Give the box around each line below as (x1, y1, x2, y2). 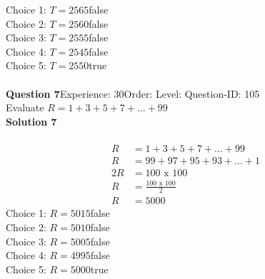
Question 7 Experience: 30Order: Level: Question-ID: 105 (6, 86, 260, 101)
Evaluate (6, 100, 44, 115)
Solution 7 (6, 113, 57, 128)
